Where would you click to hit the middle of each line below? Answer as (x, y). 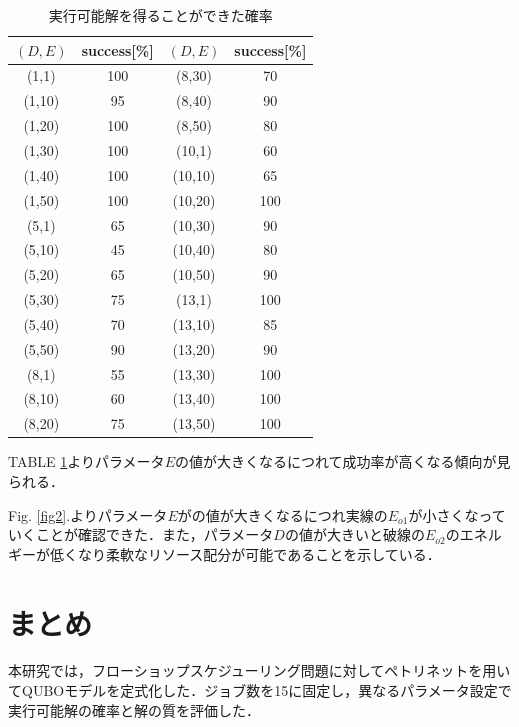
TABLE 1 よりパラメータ (86, 461)
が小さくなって (457, 514)
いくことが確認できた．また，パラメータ (141, 534)
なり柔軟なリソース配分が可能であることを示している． (259, 553)
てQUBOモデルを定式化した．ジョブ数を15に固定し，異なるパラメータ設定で (260, 690)
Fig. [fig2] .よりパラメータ (88, 514)
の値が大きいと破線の (354, 534)
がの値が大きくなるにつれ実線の (282, 514)
